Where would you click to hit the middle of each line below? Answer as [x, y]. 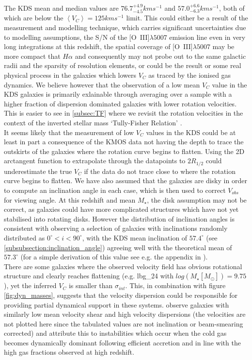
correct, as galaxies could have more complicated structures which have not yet [121, 209]
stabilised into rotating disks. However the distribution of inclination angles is [119, 218]
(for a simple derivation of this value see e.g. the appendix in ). [114, 257]
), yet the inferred [30, 285]
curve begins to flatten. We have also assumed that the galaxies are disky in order [126, 180]
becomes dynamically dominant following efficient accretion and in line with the [122, 342]
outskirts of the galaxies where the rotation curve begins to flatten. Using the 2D [124, 151]
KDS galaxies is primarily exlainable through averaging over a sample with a [118, 94]
